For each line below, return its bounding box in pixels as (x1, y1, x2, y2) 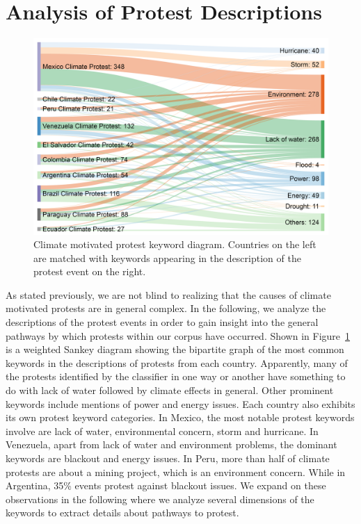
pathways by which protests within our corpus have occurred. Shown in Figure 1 (6, 328, 351, 343)
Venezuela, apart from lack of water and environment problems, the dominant (6, 437, 337, 452)
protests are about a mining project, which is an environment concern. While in (6, 464, 346, 479)
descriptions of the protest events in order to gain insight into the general (6, 315, 319, 329)
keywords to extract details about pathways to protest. (6, 505, 239, 520)
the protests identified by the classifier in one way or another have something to (6, 369, 346, 384)
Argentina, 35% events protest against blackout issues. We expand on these (6, 478, 326, 493)
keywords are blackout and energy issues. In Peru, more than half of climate (6, 451, 330, 466)
